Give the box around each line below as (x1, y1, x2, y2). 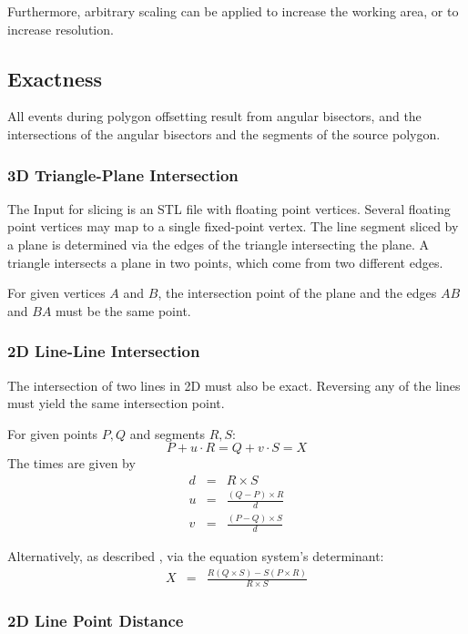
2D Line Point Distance (7, 609, 184, 632)
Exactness (7, 64, 103, 92)
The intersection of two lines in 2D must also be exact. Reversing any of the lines (7, 375, 461, 394)
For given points (7, 424, 98, 443)
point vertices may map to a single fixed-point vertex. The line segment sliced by (7, 217, 459, 236)
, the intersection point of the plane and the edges (158, 283, 437, 302)
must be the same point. (56, 301, 191, 320)
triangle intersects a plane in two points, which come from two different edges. (7, 252, 443, 271)
